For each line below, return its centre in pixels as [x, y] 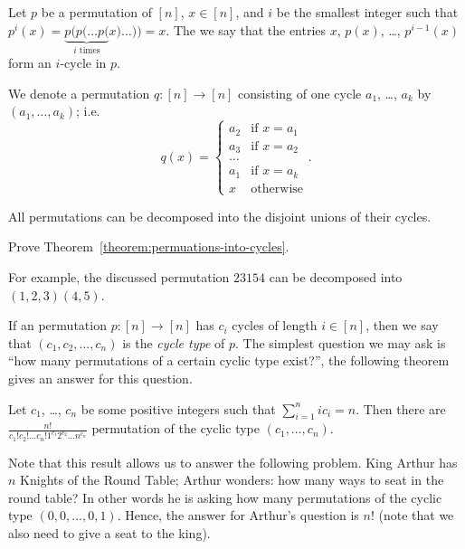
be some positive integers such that [178, 408]
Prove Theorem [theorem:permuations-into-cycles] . [149, 246]
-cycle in [83, 63]
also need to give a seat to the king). [109, 533]
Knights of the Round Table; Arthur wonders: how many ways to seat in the [232, 480]
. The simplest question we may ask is [341, 342]
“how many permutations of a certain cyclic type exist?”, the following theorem [229, 360]
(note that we [416, 515]
